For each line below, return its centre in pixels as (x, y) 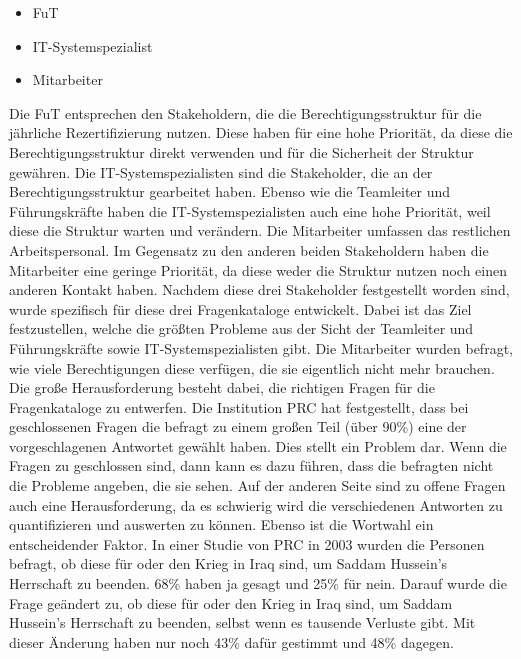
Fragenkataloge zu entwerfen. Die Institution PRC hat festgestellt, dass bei (239, 406)
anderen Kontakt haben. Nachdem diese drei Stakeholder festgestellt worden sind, (259, 289)
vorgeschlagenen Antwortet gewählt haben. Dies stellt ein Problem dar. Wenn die (258, 445)
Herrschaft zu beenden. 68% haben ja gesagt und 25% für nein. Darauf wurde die (258, 583)
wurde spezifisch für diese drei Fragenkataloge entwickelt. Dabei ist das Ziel (240, 308)
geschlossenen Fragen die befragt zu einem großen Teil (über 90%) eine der (238, 426)
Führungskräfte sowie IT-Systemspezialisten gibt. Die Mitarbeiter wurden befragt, (261, 347)
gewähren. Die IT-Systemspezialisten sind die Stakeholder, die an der (221, 171)
